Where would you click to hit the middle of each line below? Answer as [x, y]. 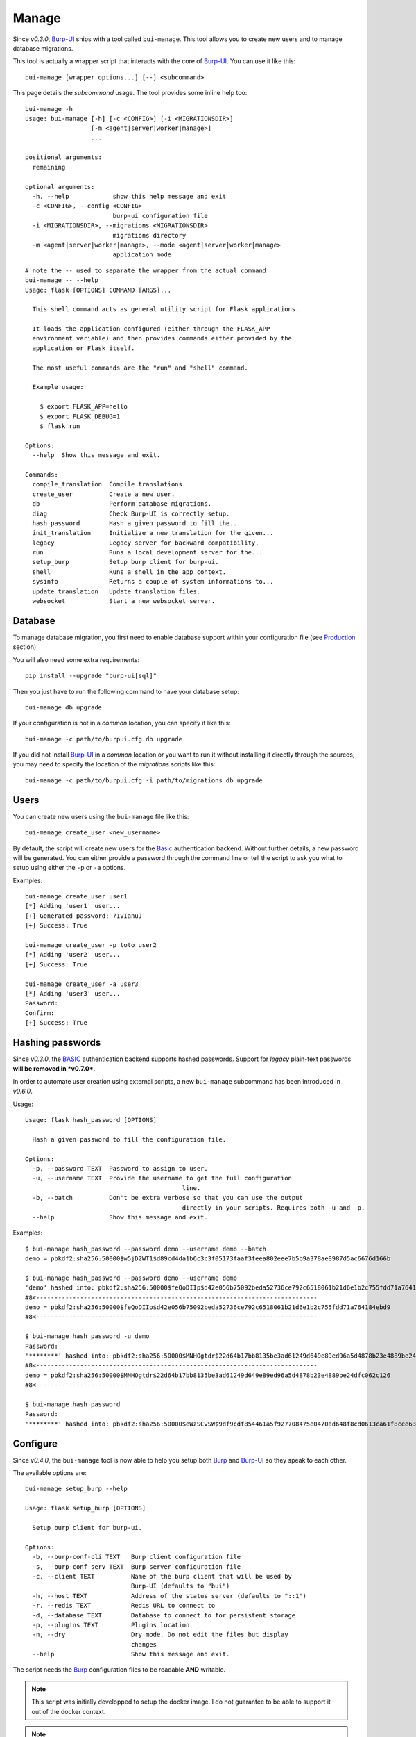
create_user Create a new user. [104, 494]
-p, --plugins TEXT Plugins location [111, 1625]
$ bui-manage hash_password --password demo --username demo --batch [146, 1249]
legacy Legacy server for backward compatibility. [146, 543]
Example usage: [58, 387]
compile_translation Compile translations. [109, 484]
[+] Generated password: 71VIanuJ [84, 916]
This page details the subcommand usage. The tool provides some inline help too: [130, 93]
